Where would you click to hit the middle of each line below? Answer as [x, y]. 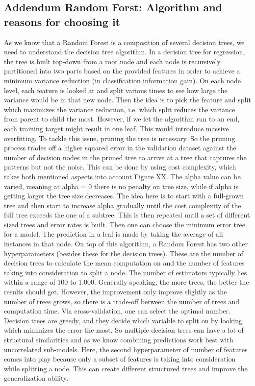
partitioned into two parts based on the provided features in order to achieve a [122, 71]
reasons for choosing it [62, 21]
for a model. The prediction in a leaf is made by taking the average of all [114, 234]
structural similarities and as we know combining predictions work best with [119, 339]
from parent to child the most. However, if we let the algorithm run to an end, [122, 119]
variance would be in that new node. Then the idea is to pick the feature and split [127, 100]
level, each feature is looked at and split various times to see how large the [116, 90]
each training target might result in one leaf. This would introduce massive [116, 128]
